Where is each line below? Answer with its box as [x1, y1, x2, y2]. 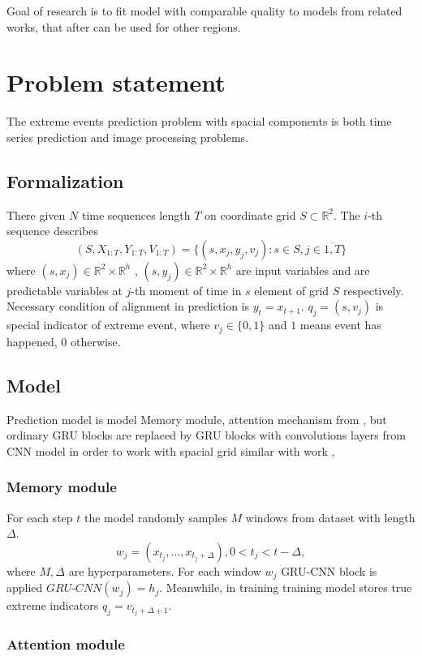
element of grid [254, 281, 329, 298]
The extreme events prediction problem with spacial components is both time [6, 113, 392, 130]
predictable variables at [6, 281, 123, 298]
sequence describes [6, 222, 99, 239]
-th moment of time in [131, 281, 242, 298]
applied [6, 579, 43, 596]
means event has [299, 316, 381, 333]
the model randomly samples [84, 508, 227, 525]
